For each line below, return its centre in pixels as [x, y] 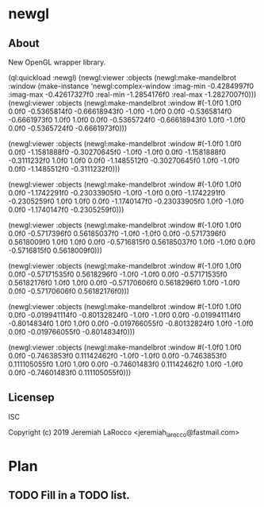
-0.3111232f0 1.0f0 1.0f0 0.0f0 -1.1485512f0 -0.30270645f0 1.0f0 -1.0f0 [124, 161]
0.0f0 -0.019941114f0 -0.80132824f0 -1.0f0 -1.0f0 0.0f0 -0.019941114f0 [124, 315]
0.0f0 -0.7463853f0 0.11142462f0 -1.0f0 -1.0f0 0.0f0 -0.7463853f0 [118, 356]
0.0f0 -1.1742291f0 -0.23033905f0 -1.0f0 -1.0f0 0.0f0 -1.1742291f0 [117, 193]
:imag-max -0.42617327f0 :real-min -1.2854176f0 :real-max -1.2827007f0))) [132, 95]
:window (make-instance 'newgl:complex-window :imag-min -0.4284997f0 [131, 86]
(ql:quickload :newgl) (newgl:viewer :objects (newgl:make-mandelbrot [122, 77]
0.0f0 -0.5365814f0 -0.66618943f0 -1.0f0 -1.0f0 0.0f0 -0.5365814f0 [120, 111]
